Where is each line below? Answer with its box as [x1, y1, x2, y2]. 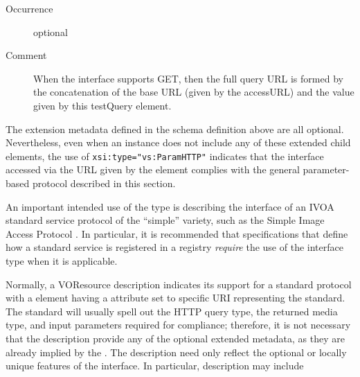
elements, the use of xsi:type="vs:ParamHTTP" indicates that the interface [6, 148, 324, 163]
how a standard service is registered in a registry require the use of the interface [6, 240, 343, 254]
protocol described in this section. [32, 176, 176, 190]
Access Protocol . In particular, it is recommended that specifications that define [6, 226, 348, 240]
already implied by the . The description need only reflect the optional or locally [6, 344, 347, 359]
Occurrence [6, 1, 53, 15]
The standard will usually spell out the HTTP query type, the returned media [6, 304, 338, 318]
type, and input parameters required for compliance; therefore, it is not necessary [6, 317, 351, 332]
